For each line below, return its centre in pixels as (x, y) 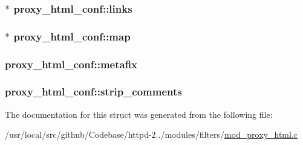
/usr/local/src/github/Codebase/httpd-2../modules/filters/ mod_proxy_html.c (151, 134)
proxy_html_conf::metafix (71, 64)
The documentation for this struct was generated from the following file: (139, 114)
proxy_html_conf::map (72, 36)
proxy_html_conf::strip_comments (93, 92)
